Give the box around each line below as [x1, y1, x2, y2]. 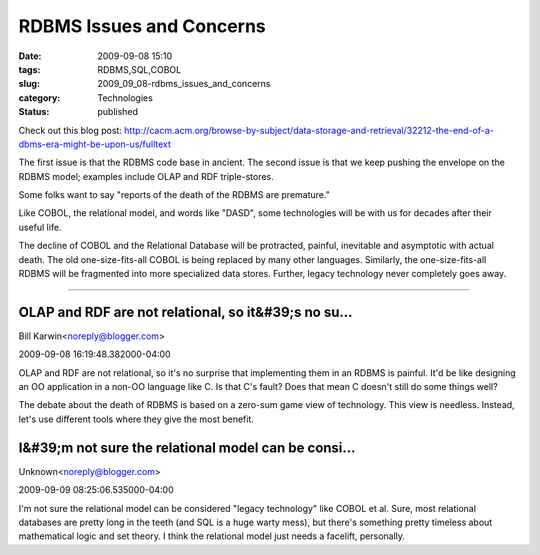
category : [18, 91, 61, 104]
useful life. [18, 221, 62, 233]
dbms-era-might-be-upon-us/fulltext [18, 138, 172, 150]
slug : [18, 78, 40, 90]
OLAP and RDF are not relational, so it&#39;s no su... [18, 303, 354, 320]
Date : [18, 50, 42, 62]
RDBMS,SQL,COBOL [97, 63, 182, 75]
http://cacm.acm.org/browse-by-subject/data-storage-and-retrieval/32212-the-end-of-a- [123, 124, 495, 136]
